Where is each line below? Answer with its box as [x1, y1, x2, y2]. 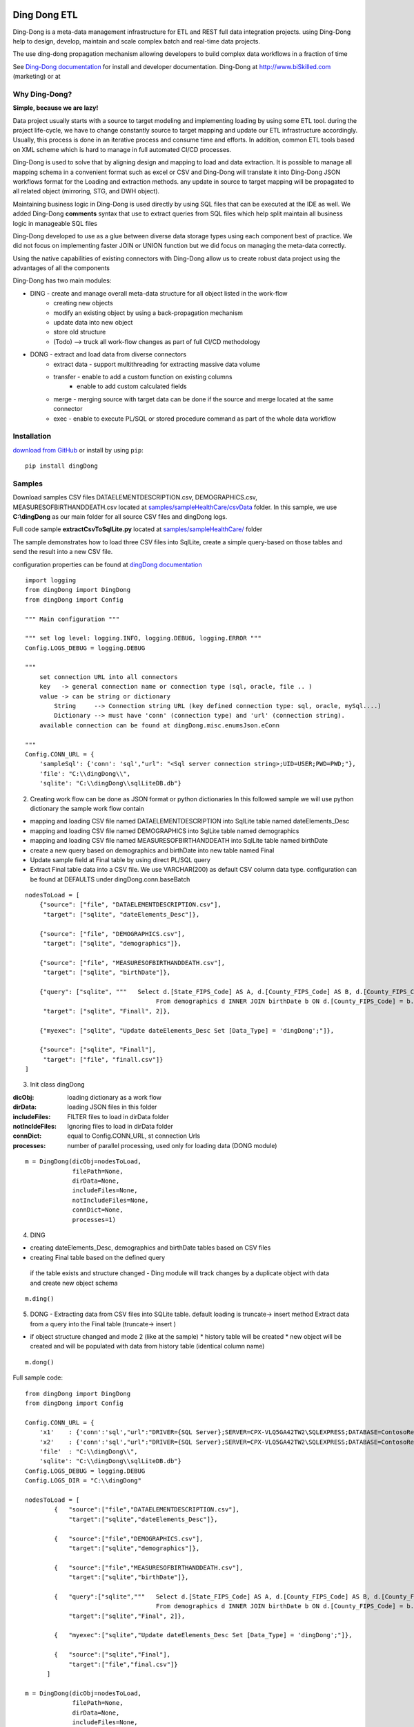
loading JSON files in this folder [67, 1103, 157, 1111]
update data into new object [53, 318, 133, 327]
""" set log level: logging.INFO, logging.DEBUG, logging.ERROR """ [25, 634, 262, 642]
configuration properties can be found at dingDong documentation [12, 560, 203, 569]
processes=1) [72, 1216, 117, 1223]
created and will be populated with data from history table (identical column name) [30, 1342, 265, 1351]
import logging [25, 576, 77, 584]
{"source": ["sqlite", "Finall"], [39, 1046, 157, 1053]
